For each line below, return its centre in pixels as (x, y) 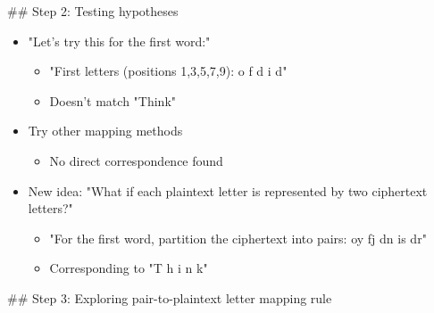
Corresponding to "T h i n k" (129, 268)
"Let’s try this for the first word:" (119, 41)
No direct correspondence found (136, 160)
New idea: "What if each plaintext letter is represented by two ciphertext (228, 190)
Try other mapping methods (105, 131)
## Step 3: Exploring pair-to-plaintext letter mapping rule (170, 297)
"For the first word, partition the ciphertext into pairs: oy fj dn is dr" (238, 238)
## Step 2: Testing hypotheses (93, 11)
